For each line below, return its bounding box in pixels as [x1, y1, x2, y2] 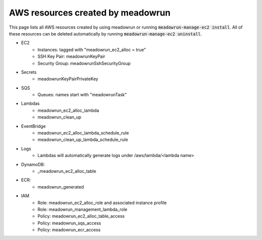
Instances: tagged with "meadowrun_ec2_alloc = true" [37, 47, 146, 52]
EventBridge [21, 123, 46, 129]
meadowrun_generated [37, 184, 84, 189]
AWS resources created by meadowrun [9, 7, 171, 18]
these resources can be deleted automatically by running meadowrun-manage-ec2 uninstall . [9, 31, 202, 36]
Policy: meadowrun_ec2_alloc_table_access [37, 213, 125, 219]
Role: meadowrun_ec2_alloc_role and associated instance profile [37, 200, 167, 206]
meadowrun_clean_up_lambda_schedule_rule [37, 137, 128, 143]
